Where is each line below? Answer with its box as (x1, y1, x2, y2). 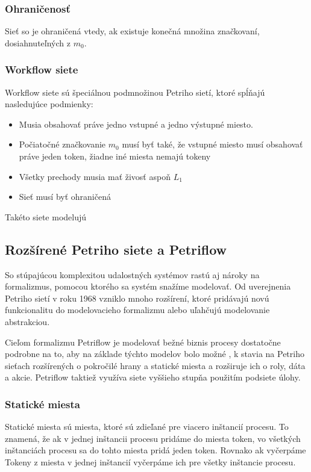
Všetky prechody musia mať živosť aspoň (19, 170, 171, 182)
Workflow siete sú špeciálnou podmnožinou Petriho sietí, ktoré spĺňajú (5, 85, 265, 98)
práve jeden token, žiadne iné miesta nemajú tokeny (19, 150, 211, 162)
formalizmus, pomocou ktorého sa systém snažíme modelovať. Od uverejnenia (5, 280, 291, 293)
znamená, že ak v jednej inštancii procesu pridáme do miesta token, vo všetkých (5, 432, 301, 444)
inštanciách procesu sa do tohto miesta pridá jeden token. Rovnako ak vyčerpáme (5, 444, 306, 456)
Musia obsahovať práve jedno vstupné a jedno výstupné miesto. (19, 117, 253, 130)
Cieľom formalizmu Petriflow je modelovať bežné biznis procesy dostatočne (5, 335, 281, 348)
